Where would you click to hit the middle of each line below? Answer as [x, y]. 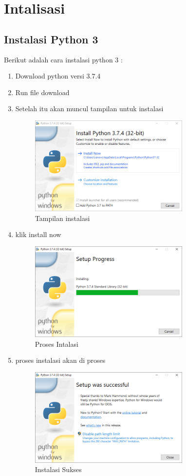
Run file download [42, 92]
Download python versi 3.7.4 [58, 76]
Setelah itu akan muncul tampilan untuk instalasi [89, 109]
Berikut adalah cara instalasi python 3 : [63, 59]
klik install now [38, 234]
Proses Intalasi [56, 344]
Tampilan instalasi [62, 218]
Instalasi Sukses [58, 469]
